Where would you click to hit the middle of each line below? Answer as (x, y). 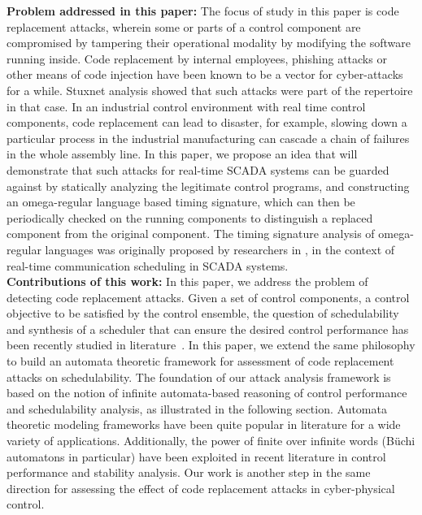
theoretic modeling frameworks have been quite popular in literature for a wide (204, 424)
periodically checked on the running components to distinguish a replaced (190, 217)
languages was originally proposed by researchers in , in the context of (220, 249)
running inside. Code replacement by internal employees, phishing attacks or (197, 58)
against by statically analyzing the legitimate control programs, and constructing (208, 186)
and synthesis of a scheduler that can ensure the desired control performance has (208, 329)
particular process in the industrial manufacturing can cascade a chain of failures (208, 138)
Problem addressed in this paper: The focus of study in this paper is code (203, 11)
